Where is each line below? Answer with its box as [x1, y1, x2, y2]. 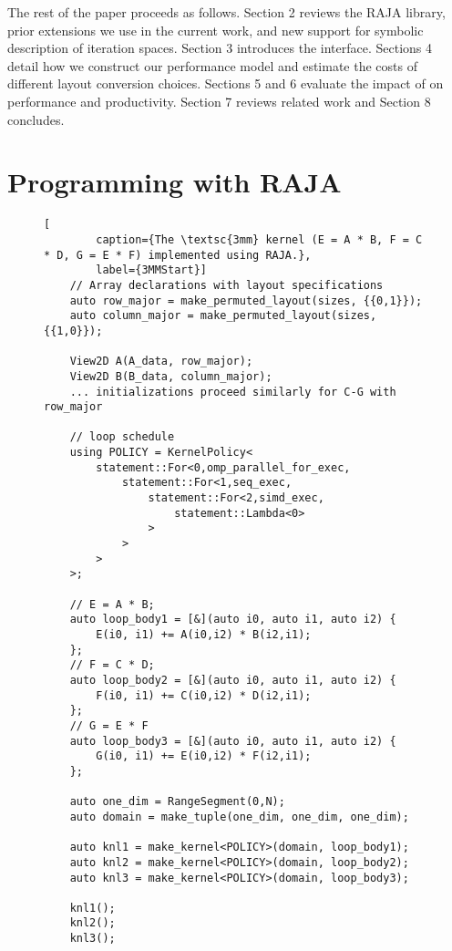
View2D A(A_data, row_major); [69, 355, 253, 368]
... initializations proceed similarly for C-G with [69, 385, 396, 398]
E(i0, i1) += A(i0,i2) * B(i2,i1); [96, 628, 312, 641]
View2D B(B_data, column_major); [69, 369, 272, 383]
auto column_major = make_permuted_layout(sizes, [69, 309, 377, 323]
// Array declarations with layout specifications [69, 278, 384, 292]
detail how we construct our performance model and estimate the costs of [7, 56, 417, 75]
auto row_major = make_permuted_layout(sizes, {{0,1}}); [69, 294, 423, 307]
